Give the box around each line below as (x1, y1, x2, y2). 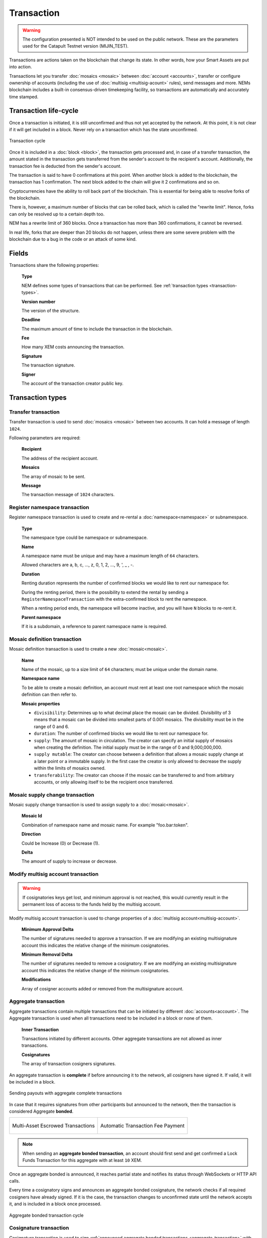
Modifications (21, 977, 51, 982)
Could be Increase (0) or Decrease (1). (21, 840, 100, 846)
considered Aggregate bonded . (9, 1108, 74, 1114)
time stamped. (9, 94, 39, 100)
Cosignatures (21, 1051, 50, 1057)
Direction (21, 831, 42, 837)
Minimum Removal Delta (21, 951, 73, 958)
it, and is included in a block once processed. (9, 1201, 101, 1207)
